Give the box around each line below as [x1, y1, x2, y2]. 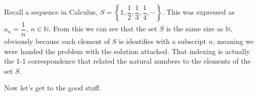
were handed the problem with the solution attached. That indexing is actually [4, 45, 250, 56]
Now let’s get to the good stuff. [4, 82, 102, 93]
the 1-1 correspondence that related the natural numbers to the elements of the [4, 56, 251, 66]
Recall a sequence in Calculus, [4, 7, 98, 17]
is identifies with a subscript [119, 36, 206, 46]
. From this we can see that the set [49, 23, 157, 34]
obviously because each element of [4, 36, 110, 46]
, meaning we [213, 36, 254, 46]
